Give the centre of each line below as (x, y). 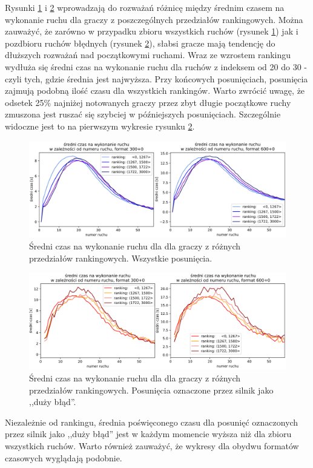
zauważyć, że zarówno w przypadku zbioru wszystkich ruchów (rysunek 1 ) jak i (152, 31)
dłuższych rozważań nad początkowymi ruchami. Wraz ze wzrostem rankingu (148, 55)
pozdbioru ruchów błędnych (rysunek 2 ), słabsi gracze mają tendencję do (140, 43)
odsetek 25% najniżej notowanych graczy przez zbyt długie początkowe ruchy (148, 102)
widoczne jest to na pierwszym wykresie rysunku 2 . (100, 126)
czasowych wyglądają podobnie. (64, 457)
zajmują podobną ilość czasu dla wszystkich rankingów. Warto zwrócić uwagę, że (155, 91)
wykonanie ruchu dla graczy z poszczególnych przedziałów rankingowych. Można (154, 19)
